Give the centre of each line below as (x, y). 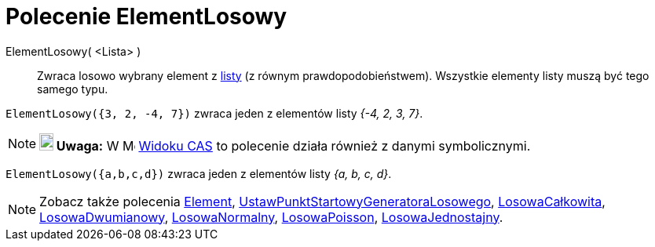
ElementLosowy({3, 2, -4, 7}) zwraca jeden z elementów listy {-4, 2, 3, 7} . (214, 113)
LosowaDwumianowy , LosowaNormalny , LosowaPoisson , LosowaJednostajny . (271, 217)
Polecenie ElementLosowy (146, 16)
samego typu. (73, 89)
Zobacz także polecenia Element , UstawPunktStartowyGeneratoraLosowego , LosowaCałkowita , (322, 201)
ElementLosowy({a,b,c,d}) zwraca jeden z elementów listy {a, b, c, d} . (199, 173)
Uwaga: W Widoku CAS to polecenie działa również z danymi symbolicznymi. (293, 145)
